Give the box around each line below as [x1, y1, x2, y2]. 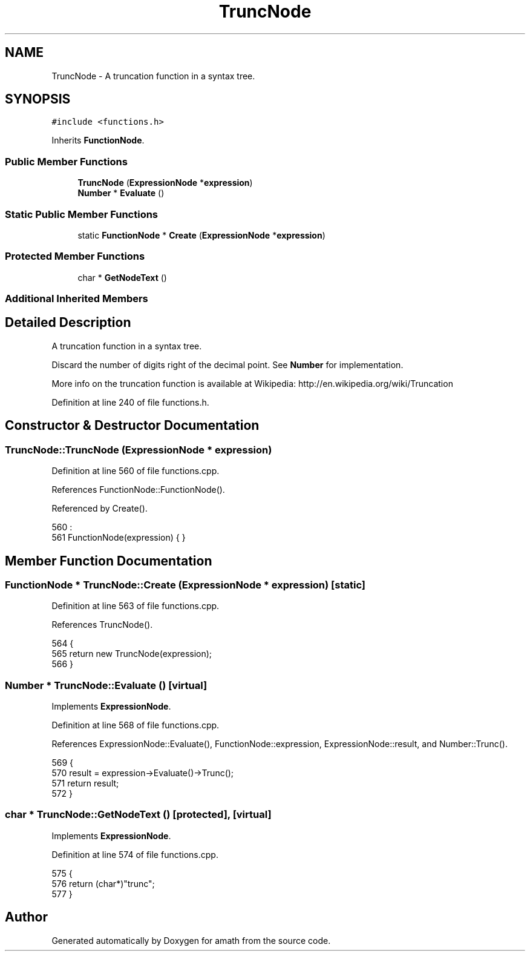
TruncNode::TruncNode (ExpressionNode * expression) [5, 443, 272, 456]
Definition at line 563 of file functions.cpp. [51, 601, 220, 612]
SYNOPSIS [5, 91, 71, 107]
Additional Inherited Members [5, 292, 148, 305]
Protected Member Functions [5, 250, 145, 263]
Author [5, 909, 48, 925]
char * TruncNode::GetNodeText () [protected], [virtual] [5, 808, 272, 821]
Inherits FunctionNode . [51, 135, 145, 146]
